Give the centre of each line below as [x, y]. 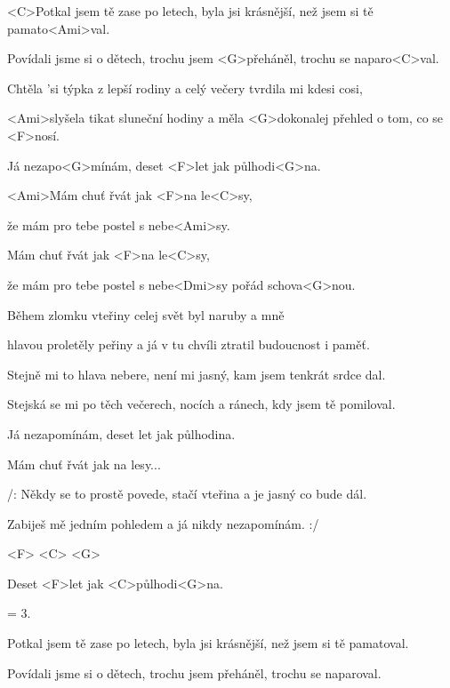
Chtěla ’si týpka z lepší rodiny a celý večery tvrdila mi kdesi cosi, [185, 88]
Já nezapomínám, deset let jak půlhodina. [121, 433]
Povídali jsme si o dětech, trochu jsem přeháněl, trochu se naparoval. [194, 672]
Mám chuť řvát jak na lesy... [84, 464]
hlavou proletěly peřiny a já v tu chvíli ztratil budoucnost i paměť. [189, 344]
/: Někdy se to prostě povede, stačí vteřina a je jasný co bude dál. [187, 494]
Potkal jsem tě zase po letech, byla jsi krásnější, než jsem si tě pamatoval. [208, 643]
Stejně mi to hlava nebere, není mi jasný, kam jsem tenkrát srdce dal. [197, 374]
